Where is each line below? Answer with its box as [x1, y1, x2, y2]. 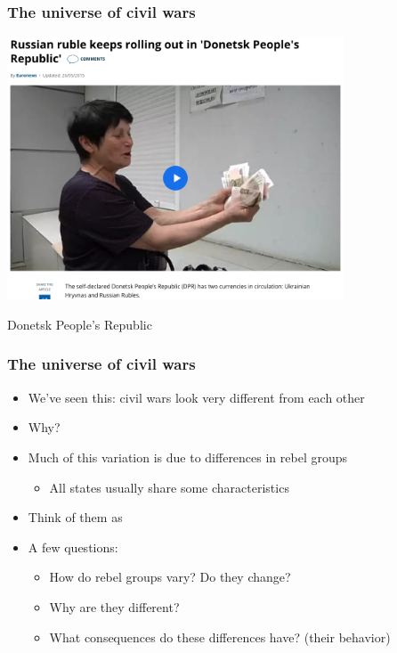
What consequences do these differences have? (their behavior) [49, 627, 391, 646]
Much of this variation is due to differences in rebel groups [28, 447, 348, 466]
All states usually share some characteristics [49, 478, 289, 496]
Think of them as [28, 508, 123, 526]
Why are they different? [49, 597, 180, 616]
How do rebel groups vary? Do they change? [49, 567, 291, 586]
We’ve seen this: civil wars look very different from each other [28, 388, 365, 406]
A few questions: [28, 537, 118, 556]
